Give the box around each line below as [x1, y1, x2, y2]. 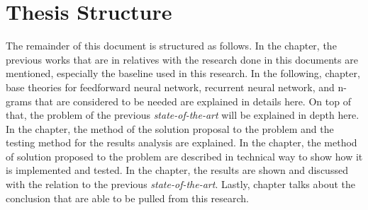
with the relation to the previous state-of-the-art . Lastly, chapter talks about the [6, 177, 355, 192]
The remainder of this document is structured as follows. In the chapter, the [6, 38, 337, 53]
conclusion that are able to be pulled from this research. [6, 190, 249, 205]
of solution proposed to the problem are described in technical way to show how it [6, 148, 363, 163]
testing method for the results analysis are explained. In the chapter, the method [6, 135, 357, 150]
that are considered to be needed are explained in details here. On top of [35, 93, 351, 108]
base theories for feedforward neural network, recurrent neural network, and [6, 79, 335, 94]
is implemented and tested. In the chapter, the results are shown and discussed [6, 163, 348, 177]
